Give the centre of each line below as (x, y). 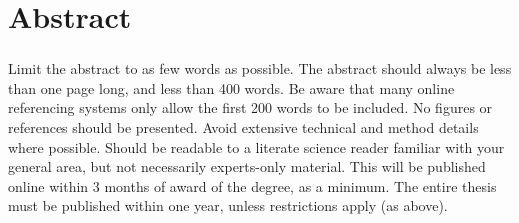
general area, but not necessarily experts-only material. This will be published (247, 166)
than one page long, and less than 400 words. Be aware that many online (231, 87)
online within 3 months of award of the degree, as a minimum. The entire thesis (252, 185)
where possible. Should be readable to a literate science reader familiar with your (256, 146)
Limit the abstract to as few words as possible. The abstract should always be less (260, 68)
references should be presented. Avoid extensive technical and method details (243, 127)
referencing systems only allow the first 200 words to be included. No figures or (250, 107)
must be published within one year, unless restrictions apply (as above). (228, 205)
